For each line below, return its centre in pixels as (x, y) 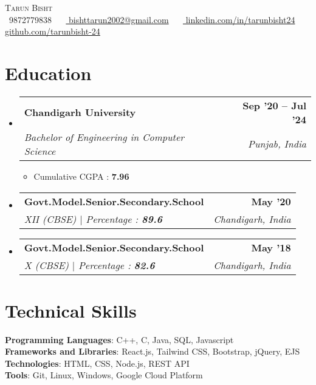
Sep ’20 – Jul (274, 105)
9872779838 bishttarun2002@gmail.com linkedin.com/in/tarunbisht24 (152, 19)
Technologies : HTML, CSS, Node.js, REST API (97, 363)
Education (48, 73)
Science (40, 151)
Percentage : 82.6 (116, 265)
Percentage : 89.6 (124, 219)
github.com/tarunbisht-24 (53, 31)
